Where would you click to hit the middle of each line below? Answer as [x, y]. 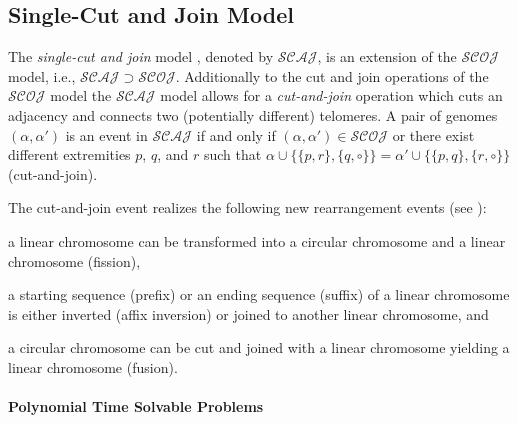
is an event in [106, 134]
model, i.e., [42, 75]
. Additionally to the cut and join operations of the [332, 75]
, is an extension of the [387, 56]
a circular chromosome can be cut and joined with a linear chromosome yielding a [259, 347]
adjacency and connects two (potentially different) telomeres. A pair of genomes [253, 114]
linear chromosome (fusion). [93, 366]
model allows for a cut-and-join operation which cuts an [331, 95]
